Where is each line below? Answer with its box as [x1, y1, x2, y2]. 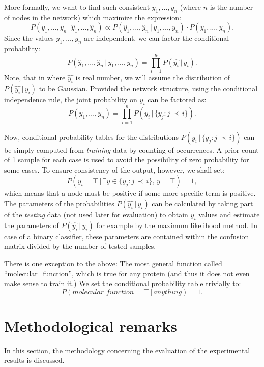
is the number [210, 2, 253, 12]
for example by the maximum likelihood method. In [96, 219, 257, 230]
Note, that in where [4, 72, 66, 82]
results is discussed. [4, 355, 65, 365]
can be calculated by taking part [152, 198, 253, 208]
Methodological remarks [4, 315, 177, 336]
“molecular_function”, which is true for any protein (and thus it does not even [4, 268, 250, 278]
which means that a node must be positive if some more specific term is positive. [4, 188, 256, 199]
